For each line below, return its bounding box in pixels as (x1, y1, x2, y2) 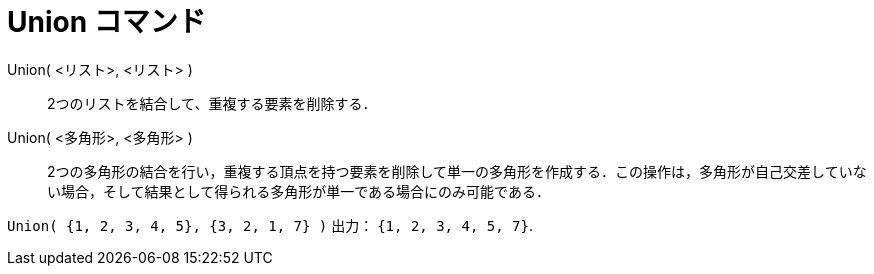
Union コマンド (7, 5, 206, 39)
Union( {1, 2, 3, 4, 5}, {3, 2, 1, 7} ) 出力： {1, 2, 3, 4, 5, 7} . (7, 216, 533, 234)
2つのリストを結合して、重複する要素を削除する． (47, 94, 377, 112)
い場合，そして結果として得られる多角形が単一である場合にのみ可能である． (47, 182, 550, 200)
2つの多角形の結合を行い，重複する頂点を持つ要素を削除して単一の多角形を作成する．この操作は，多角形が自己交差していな (47, 162, 867, 180)
